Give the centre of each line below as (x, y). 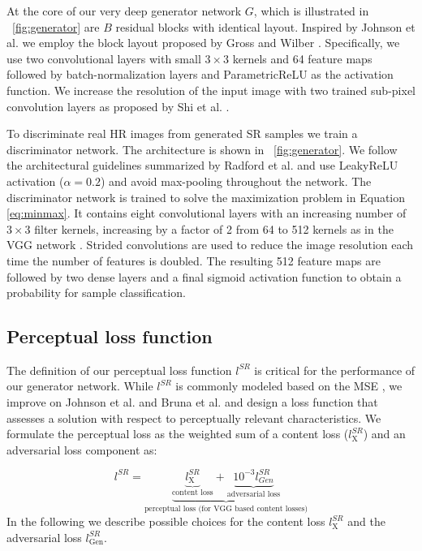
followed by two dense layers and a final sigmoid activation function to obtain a (204, 276)
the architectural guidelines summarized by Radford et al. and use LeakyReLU (202, 165)
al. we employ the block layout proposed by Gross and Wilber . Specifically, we (203, 43)
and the (366, 521)
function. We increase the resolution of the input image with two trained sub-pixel (211, 90)
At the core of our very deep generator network (124, 11)
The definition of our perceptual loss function (119, 370)
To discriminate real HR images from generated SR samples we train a (182, 133)
